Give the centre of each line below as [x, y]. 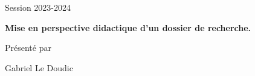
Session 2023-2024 [38, 7]
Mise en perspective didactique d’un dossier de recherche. [128, 27]
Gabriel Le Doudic [39, 67]
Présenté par [28, 48]
